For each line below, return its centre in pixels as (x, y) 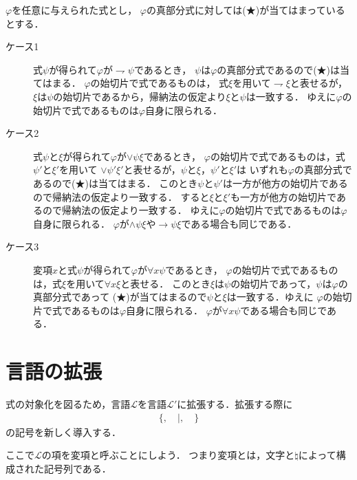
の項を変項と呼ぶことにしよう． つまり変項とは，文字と (168, 455)
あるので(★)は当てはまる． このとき (116, 183)
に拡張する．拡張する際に (235, 404)
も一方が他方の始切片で (283, 196)
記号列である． (77, 468)
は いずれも (262, 170)
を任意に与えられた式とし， (75, 10)
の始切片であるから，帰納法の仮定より (140, 96)
